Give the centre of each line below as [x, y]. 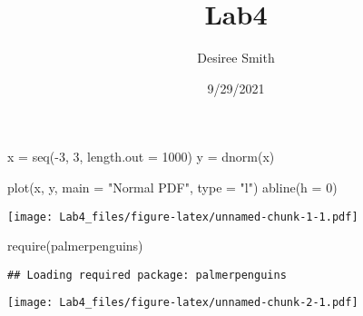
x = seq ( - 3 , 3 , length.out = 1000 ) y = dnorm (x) [141, 157]
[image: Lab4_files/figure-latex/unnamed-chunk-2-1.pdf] [183, 303]
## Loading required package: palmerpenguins [147, 275]
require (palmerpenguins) [75, 246]
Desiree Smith [236, 58]
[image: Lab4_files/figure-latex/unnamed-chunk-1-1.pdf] [183, 217]
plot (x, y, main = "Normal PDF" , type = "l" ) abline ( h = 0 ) [172, 187]
